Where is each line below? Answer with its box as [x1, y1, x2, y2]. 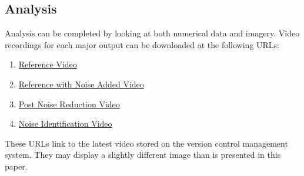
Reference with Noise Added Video [18, 77, 144, 90]
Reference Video [18, 58, 77, 70]
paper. [5, 160, 28, 172]
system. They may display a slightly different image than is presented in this [5, 148, 281, 161]
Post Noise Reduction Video [18, 97, 120, 110]
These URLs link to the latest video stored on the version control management [5, 137, 288, 149]
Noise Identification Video [18, 117, 112, 130]
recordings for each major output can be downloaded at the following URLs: [5, 38, 279, 50]
